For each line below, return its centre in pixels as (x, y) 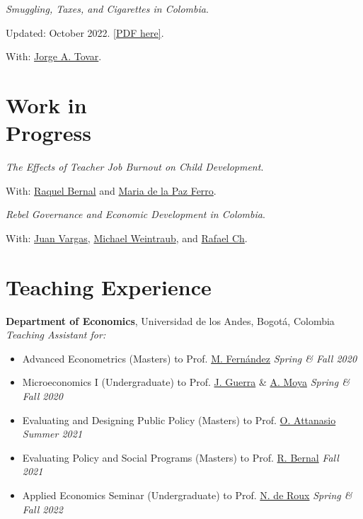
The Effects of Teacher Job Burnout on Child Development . (135, 167)
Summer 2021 (52, 434)
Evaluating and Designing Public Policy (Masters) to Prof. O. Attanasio (179, 420)
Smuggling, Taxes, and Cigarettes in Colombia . (107, 8)
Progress (48, 133)
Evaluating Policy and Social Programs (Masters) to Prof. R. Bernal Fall (180, 457)
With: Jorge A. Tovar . (54, 56)
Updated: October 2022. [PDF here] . (85, 32)
